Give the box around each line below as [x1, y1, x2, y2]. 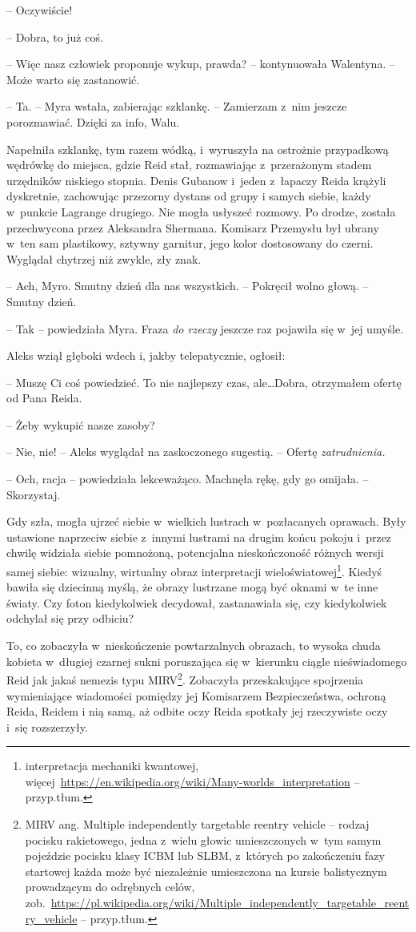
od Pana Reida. [6, 389, 82, 406]
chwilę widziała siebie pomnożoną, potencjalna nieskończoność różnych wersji [6, 544, 384, 561]
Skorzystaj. [6, 486, 61, 502]
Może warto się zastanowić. [6, 71, 140, 87]
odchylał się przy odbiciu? [6, 610, 134, 627]
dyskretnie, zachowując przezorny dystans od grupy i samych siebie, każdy [6, 188, 371, 204]
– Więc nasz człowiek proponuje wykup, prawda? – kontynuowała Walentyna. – [6, 55, 395, 72]
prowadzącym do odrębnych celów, [25, 878, 195, 895]
